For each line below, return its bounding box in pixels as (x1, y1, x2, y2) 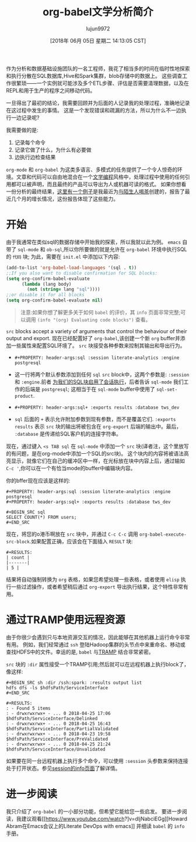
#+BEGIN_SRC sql (6, 509, 45, 515)
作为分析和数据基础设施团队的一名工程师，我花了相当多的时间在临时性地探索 (6, 65, 190, 72)
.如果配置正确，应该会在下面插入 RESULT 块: (29, 538, 133, 545)
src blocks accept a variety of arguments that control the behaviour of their (6, 328, 187, 334)
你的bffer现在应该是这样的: (6, 477, 71, 484)
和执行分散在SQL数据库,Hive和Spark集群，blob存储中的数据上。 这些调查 (6, 72, 183, 79)
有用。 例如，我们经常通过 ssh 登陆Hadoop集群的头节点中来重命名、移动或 (6, 641, 185, 648)
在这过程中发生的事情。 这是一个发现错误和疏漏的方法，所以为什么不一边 (6, 107, 181, 114)
